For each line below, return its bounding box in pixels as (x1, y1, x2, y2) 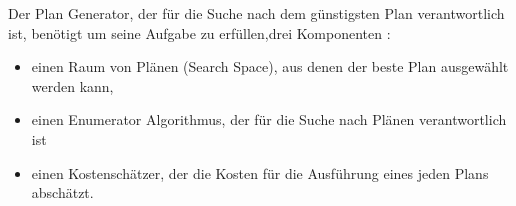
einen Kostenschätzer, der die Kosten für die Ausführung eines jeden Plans (31, 162, 489, 183)
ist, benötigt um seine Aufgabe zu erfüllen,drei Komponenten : (8, 22, 391, 43)
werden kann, (31, 75, 114, 96)
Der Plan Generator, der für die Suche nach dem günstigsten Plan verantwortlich (8, 3, 505, 23)
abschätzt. (31, 182, 94, 203)
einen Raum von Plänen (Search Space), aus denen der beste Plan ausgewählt (31, 56, 509, 77)
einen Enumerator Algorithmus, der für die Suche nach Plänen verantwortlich (31, 109, 507, 130)
